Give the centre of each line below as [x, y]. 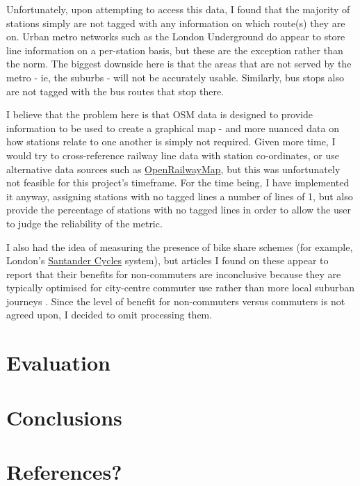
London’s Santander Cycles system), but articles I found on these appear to [167, 260]
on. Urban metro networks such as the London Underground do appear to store [176, 37]
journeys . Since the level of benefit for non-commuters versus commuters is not [176, 301]
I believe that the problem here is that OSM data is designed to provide [159, 114]
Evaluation [58, 363]
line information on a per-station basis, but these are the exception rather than [175, 50]
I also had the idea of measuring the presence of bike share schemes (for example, [180, 246]
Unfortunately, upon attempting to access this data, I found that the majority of [178, 9]
